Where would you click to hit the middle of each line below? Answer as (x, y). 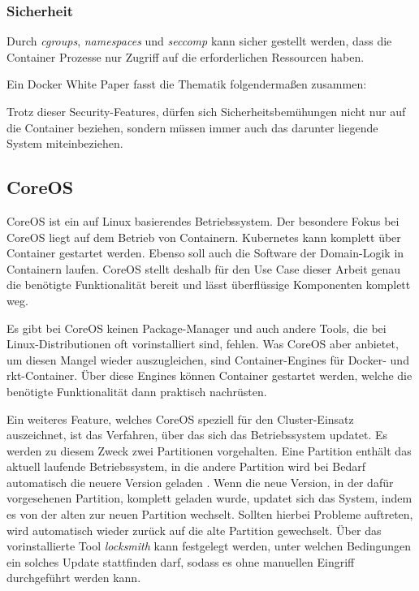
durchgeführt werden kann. (74, 578)
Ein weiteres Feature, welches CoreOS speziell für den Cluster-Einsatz (180, 418)
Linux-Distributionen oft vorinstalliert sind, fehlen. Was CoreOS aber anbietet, (203, 344)
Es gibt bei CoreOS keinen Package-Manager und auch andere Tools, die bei (197, 328)
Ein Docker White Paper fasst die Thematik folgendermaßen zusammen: (187, 84)
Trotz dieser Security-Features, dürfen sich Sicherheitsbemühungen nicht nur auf (206, 111)
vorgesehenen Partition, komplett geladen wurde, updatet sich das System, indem (209, 498)
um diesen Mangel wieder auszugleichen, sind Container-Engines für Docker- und (208, 359)
